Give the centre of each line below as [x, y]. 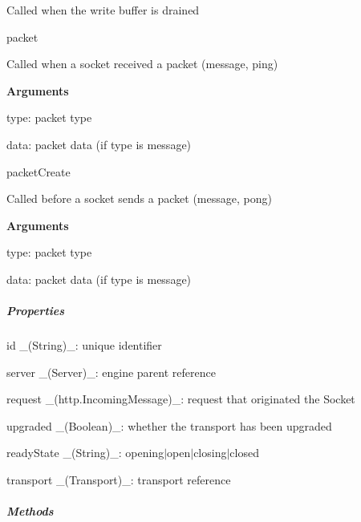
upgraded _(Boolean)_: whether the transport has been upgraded [169, 425]
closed [244, 453]
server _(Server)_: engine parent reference [111, 372]
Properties [36, 311]
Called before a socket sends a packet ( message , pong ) [139, 198]
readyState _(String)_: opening [85, 453]
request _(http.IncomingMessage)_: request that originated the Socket [181, 399]
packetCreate [39, 171]
